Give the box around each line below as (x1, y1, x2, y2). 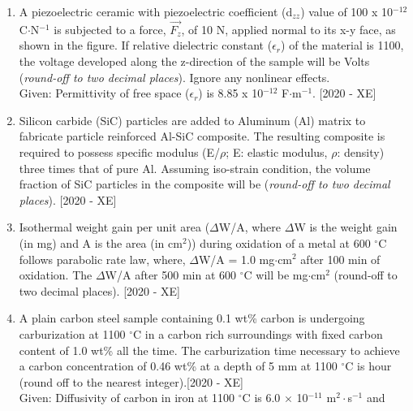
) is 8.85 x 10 (198, 84, 264, 102)
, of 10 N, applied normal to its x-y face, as (181, 20, 396, 37)
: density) (337, 143, 385, 160)
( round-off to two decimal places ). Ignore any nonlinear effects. (19, 68, 330, 85)
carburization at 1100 (19, 325, 126, 342)
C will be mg (243, 266, 308, 283)
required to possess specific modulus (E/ (19, 143, 221, 160)
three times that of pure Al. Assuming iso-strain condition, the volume (19, 159, 371, 176)
